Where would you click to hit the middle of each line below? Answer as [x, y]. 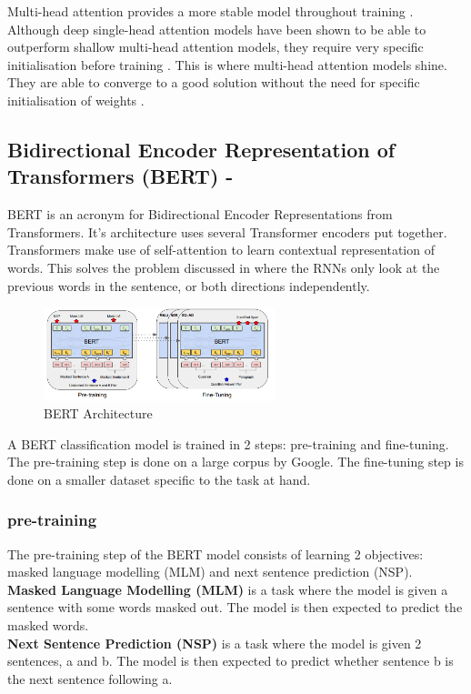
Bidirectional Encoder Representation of [201, 149]
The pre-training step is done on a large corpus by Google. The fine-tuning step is [235, 462]
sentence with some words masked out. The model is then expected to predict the [235, 607]
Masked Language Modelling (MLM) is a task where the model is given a [228, 589]
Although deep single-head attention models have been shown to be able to [217, 29]
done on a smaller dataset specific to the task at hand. [159, 479]
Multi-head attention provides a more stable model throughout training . [210, 11]
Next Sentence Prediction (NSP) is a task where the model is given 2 [215, 643]
